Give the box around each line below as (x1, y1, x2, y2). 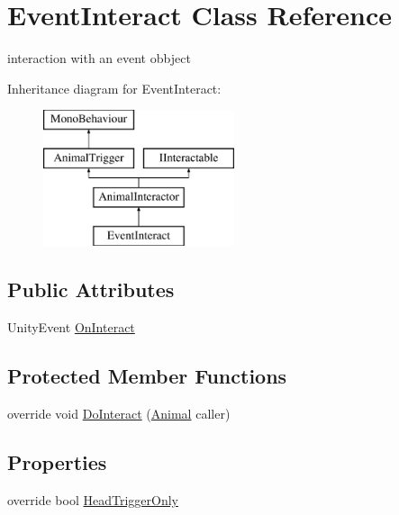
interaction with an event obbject (7, 49, 191, 68)
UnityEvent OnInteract (7, 318, 135, 337)
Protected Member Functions (7, 362, 287, 390)
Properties (7, 448, 107, 476)
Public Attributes (7, 276, 175, 303)
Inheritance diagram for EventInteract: (7, 78, 222, 97)
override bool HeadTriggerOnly (7, 490, 178, 509)
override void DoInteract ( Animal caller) (7, 404, 231, 423)
